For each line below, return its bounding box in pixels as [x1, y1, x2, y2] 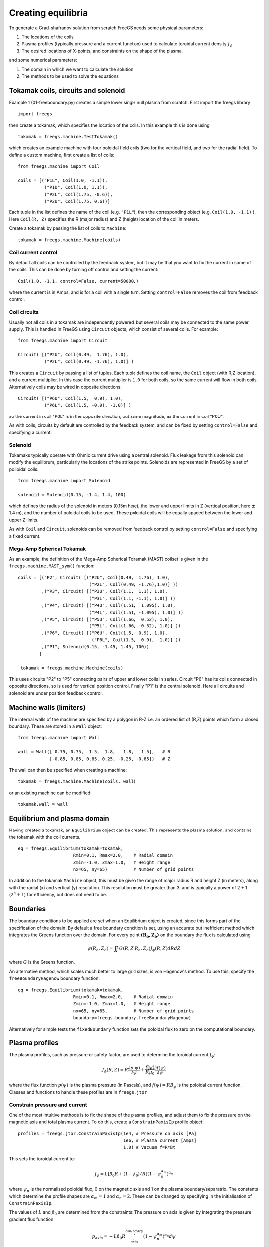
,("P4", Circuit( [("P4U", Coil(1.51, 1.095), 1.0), [41, 603, 176, 608]
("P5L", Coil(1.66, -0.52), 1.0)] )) [89, 623, 181, 629]
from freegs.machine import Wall [18, 735, 100, 741]
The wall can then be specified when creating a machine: [9, 767, 127, 773]
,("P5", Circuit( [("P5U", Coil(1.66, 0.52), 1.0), [41, 616, 173, 622]
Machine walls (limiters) [9, 703, 86, 712]
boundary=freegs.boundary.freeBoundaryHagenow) [73, 1015, 192, 1021]
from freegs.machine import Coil [18, 164, 100, 169]
